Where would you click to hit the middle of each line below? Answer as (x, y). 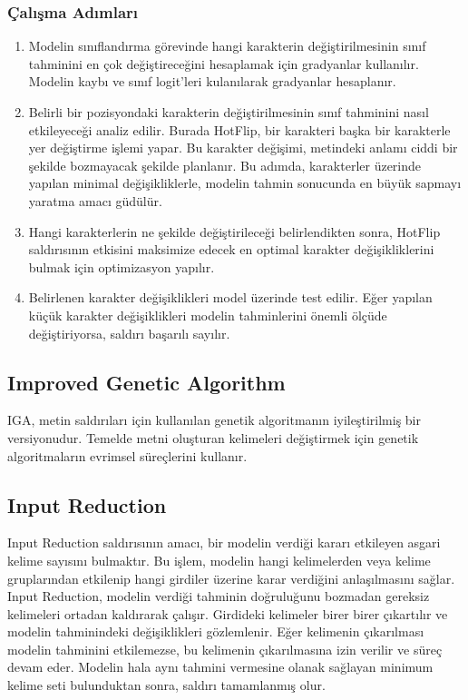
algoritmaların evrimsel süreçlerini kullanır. (127, 455)
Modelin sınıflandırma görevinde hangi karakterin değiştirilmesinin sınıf (227, 46)
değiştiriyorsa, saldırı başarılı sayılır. (129, 333)
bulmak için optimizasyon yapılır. (122, 266)
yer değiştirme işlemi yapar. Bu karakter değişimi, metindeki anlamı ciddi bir (243, 148)
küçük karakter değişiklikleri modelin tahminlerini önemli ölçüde (208, 315)
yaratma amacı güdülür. (95, 200)
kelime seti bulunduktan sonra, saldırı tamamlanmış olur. (166, 685)
